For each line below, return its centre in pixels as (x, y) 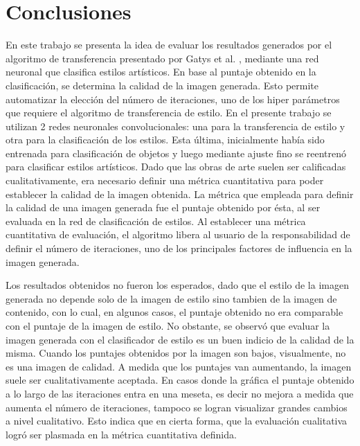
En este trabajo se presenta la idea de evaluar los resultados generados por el (169, 45)
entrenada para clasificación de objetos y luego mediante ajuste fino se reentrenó (176, 153)
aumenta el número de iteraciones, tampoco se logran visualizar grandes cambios (177, 407)
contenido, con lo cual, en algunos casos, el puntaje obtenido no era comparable (174, 312)
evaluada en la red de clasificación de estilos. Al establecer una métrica (156, 221)
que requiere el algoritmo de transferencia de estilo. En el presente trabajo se (169, 113)
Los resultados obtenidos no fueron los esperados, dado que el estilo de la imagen (177, 285)
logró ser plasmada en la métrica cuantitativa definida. (121, 434)
